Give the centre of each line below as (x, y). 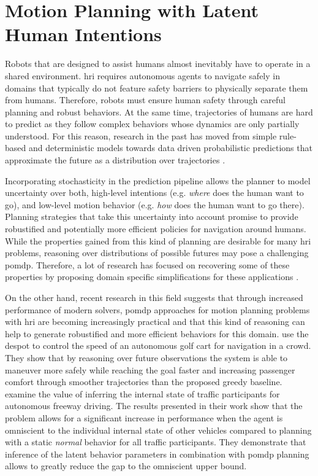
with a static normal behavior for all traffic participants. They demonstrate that (156, 442)
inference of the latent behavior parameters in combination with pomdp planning (157, 454)
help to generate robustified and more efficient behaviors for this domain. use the (157, 333)
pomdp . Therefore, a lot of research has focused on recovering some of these (147, 264)
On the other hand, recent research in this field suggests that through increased (154, 297)
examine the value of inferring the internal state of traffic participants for (142, 393)
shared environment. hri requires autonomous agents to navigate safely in (142, 75)
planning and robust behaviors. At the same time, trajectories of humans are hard (159, 111)
